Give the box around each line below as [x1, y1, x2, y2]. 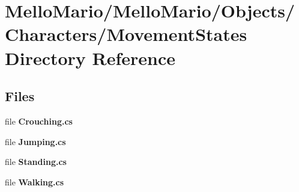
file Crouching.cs [5, 114, 73, 127]
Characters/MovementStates [5, 22, 247, 46]
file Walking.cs [5, 175, 64, 188]
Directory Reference [5, 45, 176, 70]
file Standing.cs [5, 155, 67, 168]
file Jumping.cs [5, 135, 66, 147]
